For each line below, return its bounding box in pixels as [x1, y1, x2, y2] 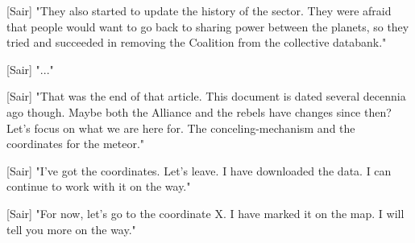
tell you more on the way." [6, 220, 136, 237]
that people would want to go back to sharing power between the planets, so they [6, 18, 409, 35]
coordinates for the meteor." [6, 135, 145, 152]
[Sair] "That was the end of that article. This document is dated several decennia [6, 88, 406, 105]
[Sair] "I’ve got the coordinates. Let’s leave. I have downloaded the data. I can [6, 162, 392, 179]
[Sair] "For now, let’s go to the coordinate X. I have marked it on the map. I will [6, 204, 405, 221]
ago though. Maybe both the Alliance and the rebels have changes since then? [6, 103, 392, 120]
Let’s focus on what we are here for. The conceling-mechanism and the [6, 119, 355, 136]
